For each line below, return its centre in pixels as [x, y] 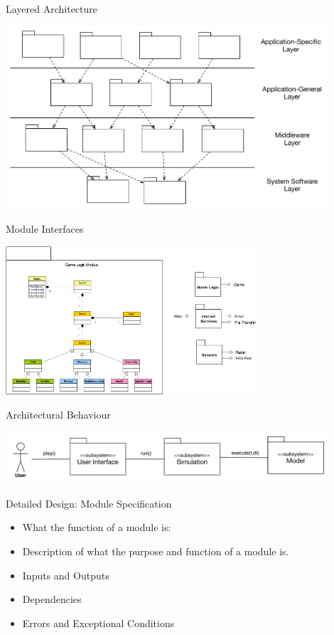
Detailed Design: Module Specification [89, 503]
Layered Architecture [52, 9]
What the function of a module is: [97, 527]
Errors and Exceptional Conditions [98, 623]
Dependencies [52, 599]
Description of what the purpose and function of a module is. [156, 551]
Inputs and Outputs [66, 575]
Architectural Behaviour [58, 414]
